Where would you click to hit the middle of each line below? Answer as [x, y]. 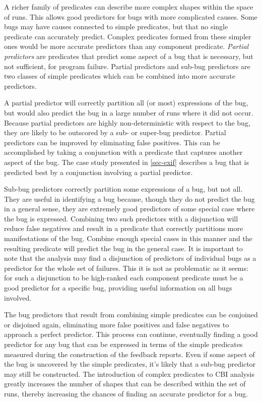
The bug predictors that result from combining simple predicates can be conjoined [131, 314]
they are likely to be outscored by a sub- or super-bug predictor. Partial [115, 132]
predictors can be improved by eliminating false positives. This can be [112, 142]
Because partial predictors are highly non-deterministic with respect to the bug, [127, 122]
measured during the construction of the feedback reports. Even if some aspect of [129, 354]
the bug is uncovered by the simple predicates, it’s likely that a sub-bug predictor [130, 364]
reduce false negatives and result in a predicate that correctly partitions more [124, 228]
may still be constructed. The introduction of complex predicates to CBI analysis [129, 374]
